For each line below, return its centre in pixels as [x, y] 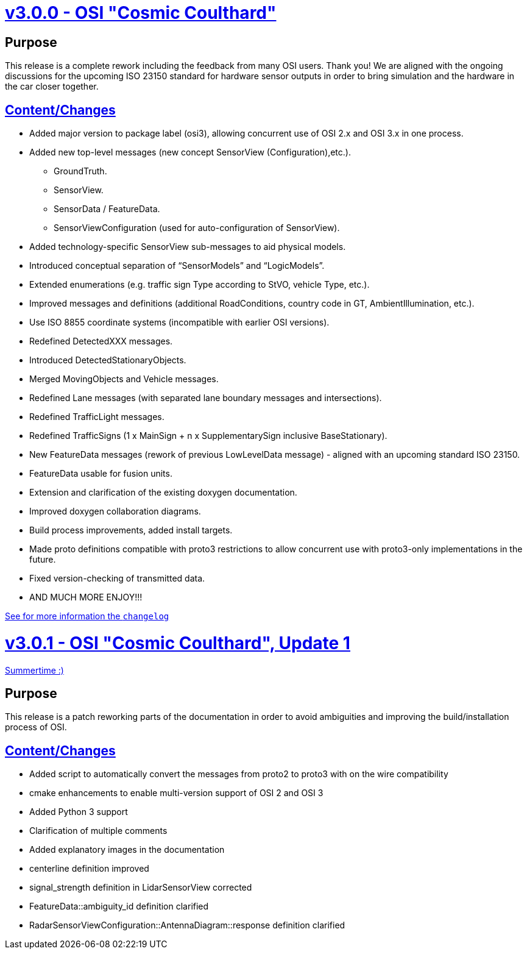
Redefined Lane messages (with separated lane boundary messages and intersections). [206, 398]
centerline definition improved [89, 869]
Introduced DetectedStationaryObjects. [108, 360]
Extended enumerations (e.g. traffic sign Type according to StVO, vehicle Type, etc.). [200, 285]
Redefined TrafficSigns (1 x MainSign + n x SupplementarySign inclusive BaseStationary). [208, 436]
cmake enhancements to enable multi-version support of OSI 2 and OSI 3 [176, 793]
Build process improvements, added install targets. [131, 530]
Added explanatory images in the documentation [127, 850]
